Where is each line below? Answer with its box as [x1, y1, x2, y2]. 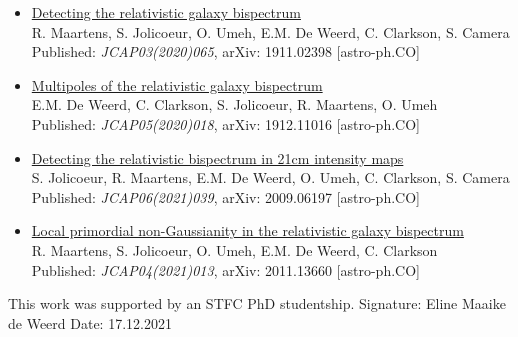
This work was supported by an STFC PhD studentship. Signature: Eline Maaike [8, 293, 506, 314]
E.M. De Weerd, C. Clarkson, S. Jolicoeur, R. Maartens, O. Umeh [31, 94, 438, 115]
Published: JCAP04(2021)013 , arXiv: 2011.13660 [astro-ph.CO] [31, 259, 420, 280]
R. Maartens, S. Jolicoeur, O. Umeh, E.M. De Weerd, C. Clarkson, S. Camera [31, 21, 510, 42]
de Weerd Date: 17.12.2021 [8, 312, 172, 333]
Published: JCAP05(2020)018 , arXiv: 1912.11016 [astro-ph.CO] [31, 113, 420, 134]
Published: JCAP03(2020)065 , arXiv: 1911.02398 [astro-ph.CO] [31, 41, 420, 62]
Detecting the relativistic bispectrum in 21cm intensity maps [31, 147, 404, 168]
